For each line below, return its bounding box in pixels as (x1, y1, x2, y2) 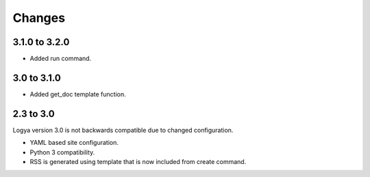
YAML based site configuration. (29, 139, 119, 147)
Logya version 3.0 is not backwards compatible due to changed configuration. (12, 126, 234, 134)
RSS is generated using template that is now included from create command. (29, 158, 247, 166)
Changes (12, 10, 65, 25)
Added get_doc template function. (29, 90, 126, 98)
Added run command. (29, 55, 92, 63)
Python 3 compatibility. (29, 148, 95, 156)
